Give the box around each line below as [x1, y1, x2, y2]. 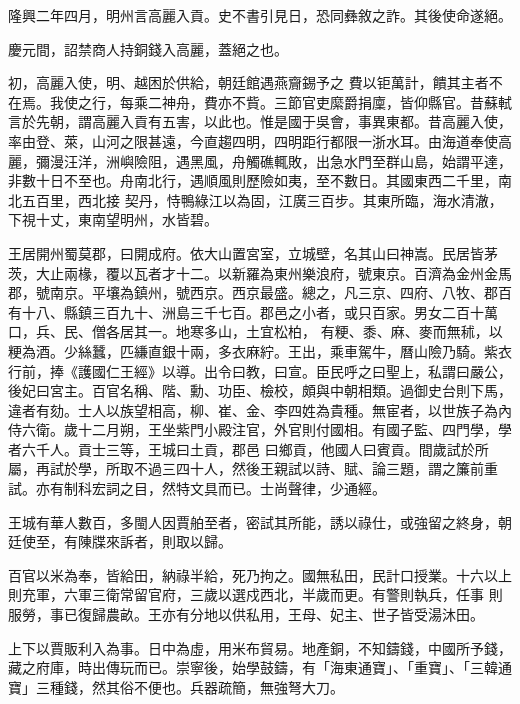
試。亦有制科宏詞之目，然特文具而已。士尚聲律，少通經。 [8, 478, 386, 499]
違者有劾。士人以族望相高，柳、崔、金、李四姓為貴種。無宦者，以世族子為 [8, 399, 498, 420]
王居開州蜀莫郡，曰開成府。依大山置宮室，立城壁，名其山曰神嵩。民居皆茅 [8, 242, 498, 263]
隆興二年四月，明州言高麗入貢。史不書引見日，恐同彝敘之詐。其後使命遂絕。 [8, 5, 512, 25]
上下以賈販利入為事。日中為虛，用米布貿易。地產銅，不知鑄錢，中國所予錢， [8, 637, 512, 658]
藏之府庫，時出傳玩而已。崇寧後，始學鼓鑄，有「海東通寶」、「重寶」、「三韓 [8, 657, 498, 678]
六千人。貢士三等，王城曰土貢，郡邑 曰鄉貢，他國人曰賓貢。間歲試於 [21, 438, 475, 459]
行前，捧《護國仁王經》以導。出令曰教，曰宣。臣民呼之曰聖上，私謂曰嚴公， [8, 360, 512, 381]
